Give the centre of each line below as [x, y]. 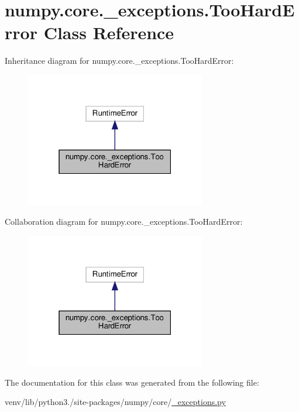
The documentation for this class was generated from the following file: [132, 382]
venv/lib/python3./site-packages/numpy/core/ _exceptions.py [115, 402]
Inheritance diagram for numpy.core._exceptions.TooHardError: [119, 61]
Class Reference [109, 32]
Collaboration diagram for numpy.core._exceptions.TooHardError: [124, 222]
